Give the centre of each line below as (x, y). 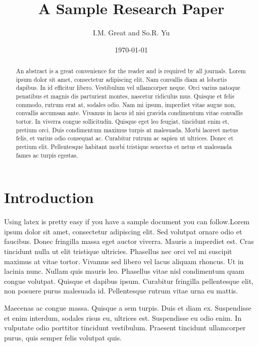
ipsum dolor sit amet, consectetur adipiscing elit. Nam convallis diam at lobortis (121, 79)
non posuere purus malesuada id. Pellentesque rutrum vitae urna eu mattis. (121, 291)
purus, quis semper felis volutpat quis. (63, 337)
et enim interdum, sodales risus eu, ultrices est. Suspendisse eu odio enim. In (123, 317)
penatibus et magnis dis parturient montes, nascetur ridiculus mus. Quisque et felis (125, 96)
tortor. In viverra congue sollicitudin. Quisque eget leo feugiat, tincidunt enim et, (122, 121)
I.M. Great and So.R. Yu (131, 33)
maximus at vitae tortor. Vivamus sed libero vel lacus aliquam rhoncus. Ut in (124, 261)
